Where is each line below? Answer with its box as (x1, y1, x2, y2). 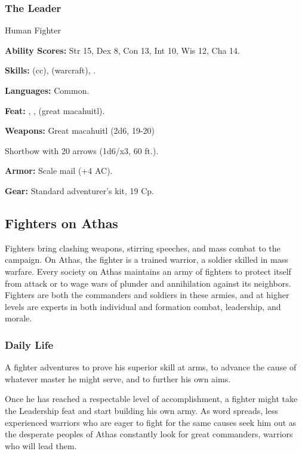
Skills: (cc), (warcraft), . (5, 64, 96, 76)
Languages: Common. (5, 84, 90, 96)
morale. (5, 312, 32, 324)
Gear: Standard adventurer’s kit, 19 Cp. (5, 184, 154, 197)
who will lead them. (5, 439, 77, 452)
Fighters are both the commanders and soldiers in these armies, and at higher (5, 289, 289, 301)
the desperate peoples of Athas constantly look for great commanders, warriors (5, 428, 293, 440)
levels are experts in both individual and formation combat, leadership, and (5, 300, 281, 312)
